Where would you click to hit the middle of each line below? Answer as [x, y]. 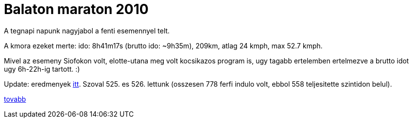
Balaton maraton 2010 [76, 9]
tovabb [15, 99]
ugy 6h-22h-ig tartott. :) [42, 69]
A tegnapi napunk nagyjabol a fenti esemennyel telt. [87, 30]
